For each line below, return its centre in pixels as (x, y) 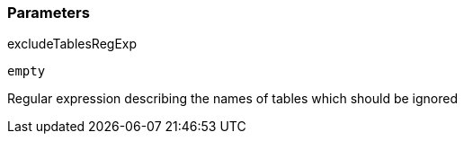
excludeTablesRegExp (72, 44)
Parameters (49, 13)
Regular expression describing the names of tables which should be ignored (232, 99)
